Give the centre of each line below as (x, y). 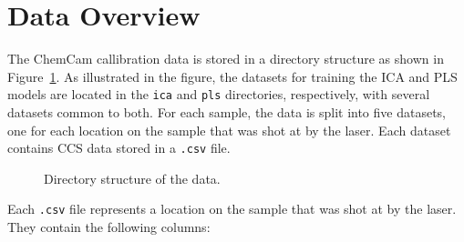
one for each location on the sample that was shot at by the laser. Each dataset (229, 130)
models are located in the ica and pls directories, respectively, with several (219, 94)
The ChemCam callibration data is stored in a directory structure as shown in (226, 59)
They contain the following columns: (109, 227)
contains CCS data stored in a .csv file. (119, 148)
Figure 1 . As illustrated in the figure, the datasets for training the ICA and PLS (232, 76)
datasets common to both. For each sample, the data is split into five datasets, (227, 111)
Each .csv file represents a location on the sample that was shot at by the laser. (232, 209)
